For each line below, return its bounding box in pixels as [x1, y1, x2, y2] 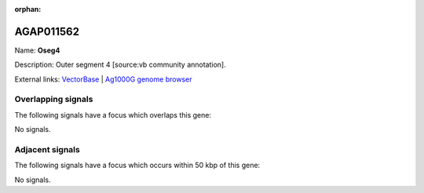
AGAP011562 [14, 24, 80, 38]
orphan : [14, 5, 42, 13]
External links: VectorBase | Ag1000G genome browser [14, 75, 192, 84]
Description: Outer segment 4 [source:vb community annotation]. [14, 60, 227, 70]
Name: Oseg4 [14, 46, 60, 55]
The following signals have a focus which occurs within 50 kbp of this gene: [14, 161, 261, 170]
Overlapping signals [14, 94, 93, 105]
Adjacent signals [14, 144, 80, 155]
